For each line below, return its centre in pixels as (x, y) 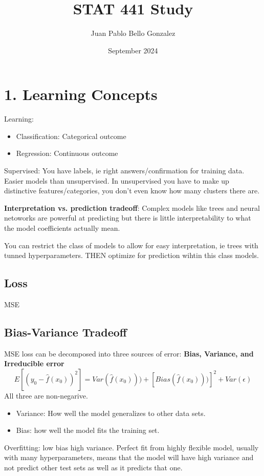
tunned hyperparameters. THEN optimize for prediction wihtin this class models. (131, 255)
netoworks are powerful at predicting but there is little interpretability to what (128, 218)
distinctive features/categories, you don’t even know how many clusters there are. (132, 191)
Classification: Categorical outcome (71, 136)
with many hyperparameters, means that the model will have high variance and (129, 457)
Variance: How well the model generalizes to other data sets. (111, 413)
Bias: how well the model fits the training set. (88, 430)
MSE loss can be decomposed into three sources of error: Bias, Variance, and (129, 353)
